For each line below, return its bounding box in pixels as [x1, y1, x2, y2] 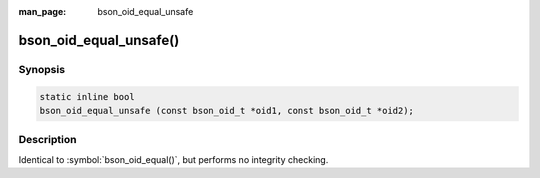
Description [18, 133, 77, 147]
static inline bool [39, 91, 135, 102]
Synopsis [18, 62, 65, 76]
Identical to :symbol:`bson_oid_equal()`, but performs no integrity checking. [18, 153, 329, 165]
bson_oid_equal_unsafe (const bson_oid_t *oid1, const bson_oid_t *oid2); [39, 105, 415, 116]
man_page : [18, 6, 67, 17]
